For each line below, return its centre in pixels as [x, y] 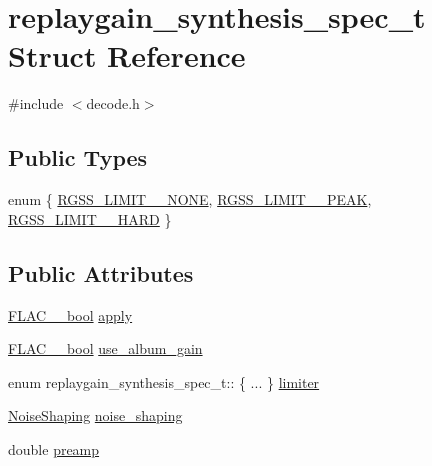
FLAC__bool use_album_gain [105, 348]
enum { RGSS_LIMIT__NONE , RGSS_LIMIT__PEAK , [190, 199]
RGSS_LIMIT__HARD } [90, 218]
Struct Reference [127, 55]
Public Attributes [101, 272]
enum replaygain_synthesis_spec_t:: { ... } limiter [164, 381]
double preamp [54, 448]
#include [36, 103]
